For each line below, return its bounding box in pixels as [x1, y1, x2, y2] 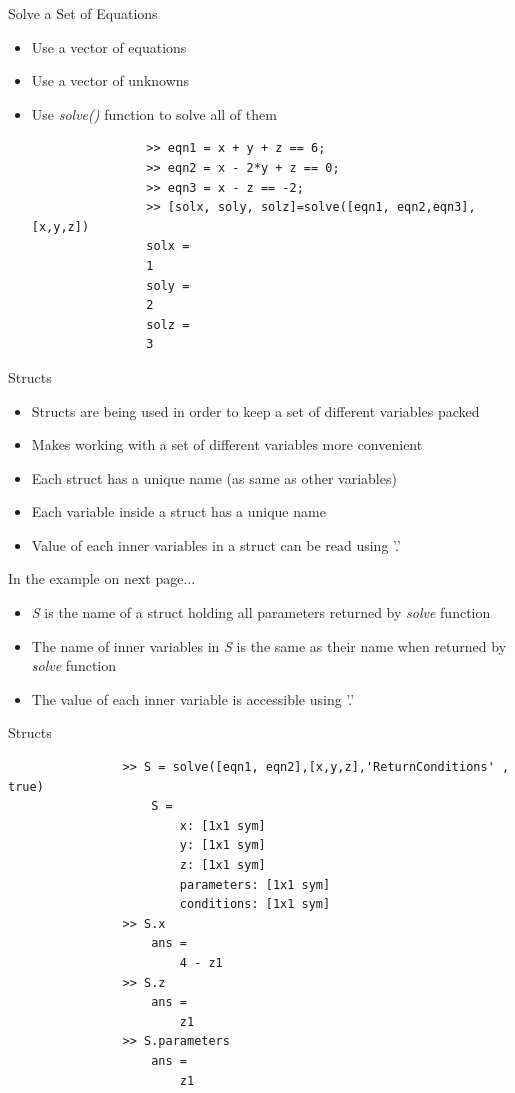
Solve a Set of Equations [8, 3, 158, 23]
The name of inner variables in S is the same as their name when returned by [31, 635, 507, 656]
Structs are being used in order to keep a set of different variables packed [31, 400, 480, 421]
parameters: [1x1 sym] [179, 877, 331, 892]
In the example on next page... [8, 568, 196, 589]
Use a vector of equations [31, 36, 187, 57]
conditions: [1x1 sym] [179, 897, 331, 912]
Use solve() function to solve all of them [31, 103, 277, 124]
